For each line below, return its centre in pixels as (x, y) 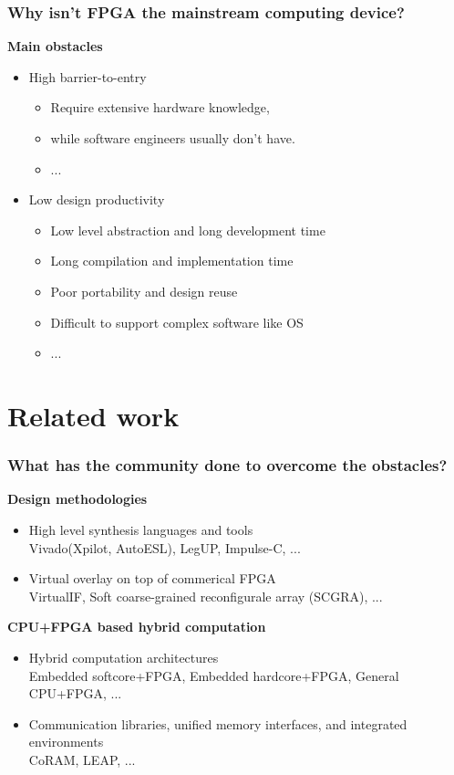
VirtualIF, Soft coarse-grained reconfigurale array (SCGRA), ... (206, 596)
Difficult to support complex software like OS (177, 322)
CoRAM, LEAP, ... (82, 759)
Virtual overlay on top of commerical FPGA (152, 578)
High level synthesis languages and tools (141, 529)
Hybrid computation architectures (124, 657)
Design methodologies (77, 499)
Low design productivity (97, 199)
